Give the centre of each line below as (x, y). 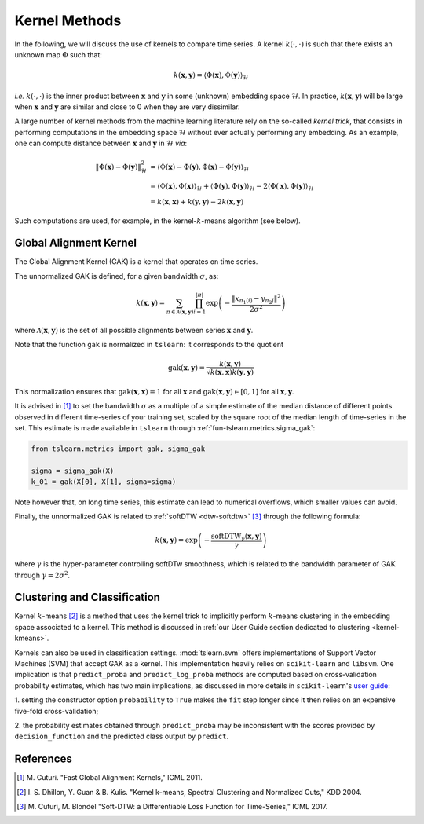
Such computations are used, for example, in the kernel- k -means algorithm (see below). (158, 221)
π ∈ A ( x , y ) (180, 311)
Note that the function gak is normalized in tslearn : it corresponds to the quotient (149, 345)
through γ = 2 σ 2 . (42, 575)
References (43, 759)
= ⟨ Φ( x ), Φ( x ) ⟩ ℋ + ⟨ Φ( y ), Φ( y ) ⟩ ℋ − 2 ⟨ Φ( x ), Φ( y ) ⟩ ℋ (232, 187)
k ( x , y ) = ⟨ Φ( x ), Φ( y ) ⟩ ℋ (211, 76)
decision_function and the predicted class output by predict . (122, 736)
